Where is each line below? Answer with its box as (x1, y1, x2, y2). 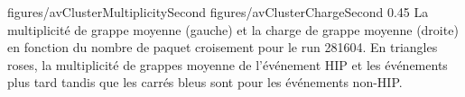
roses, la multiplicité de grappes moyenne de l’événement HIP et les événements (7, 55, 448, 74)
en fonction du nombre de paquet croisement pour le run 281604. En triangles (7, 38, 438, 57)
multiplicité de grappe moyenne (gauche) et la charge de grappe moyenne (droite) (7, 20, 459, 39)
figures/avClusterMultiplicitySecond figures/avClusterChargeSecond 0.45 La (7, 3, 429, 21)
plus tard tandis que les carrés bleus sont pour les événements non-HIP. (7, 73, 403, 92)
